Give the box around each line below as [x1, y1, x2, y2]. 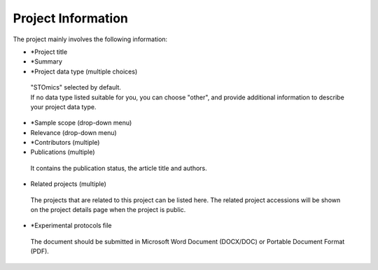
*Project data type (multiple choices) [30, 67, 138, 76]
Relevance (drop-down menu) [30, 128, 117, 136]
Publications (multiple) [30, 148, 95, 157]
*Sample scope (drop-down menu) [30, 119, 132, 127]
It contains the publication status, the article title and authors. [30, 164, 208, 172]
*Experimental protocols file [30, 221, 112, 230]
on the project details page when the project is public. [30, 206, 186, 214]
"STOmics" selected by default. [30, 83, 122, 92]
